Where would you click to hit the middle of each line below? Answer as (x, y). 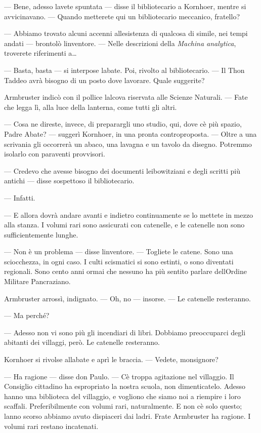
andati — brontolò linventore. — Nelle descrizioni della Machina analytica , (120, 43)
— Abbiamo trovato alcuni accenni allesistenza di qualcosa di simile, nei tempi (126, 33)
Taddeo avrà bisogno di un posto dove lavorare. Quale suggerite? (104, 80)
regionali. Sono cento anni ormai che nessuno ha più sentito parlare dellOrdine (125, 271)
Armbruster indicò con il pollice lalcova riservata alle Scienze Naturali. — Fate (126, 97)
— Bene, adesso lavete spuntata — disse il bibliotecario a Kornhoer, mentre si (125, 6)
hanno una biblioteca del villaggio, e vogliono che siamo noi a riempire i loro (122, 396)
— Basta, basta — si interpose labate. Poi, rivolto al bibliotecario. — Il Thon (124, 70)
